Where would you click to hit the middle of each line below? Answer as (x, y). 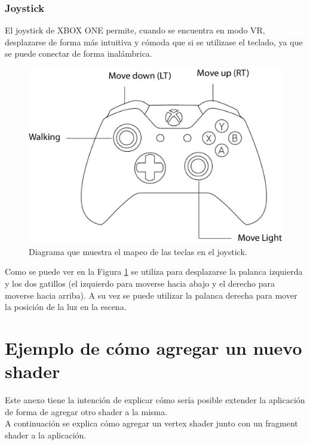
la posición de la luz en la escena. (66, 307)
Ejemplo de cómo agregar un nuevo (154, 347)
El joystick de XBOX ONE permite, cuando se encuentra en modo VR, (135, 30)
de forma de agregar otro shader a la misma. (86, 411)
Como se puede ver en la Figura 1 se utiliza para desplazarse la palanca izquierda (154, 271)
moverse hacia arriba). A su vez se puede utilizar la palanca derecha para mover (151, 295)
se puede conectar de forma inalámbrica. (79, 53)
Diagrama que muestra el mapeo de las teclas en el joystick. (138, 251)
